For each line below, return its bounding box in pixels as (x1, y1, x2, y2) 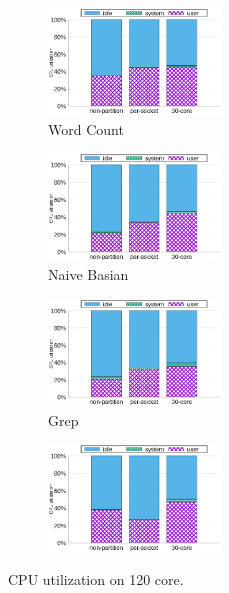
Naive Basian (48, 264, 129, 285)
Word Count (48, 118, 124, 139)
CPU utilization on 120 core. (8, 569, 184, 590)
